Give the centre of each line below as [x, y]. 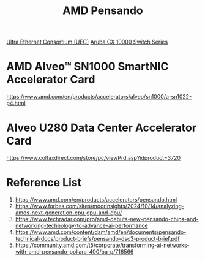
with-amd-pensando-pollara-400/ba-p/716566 [74, 252]
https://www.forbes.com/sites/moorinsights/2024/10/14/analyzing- [100, 206]
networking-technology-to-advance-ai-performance [81, 225]
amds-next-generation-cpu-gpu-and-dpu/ [69, 213]
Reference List [44, 183]
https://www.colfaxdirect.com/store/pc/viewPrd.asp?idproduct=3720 [94, 158]
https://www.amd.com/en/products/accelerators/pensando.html [96, 199]
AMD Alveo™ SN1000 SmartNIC [88, 66]
